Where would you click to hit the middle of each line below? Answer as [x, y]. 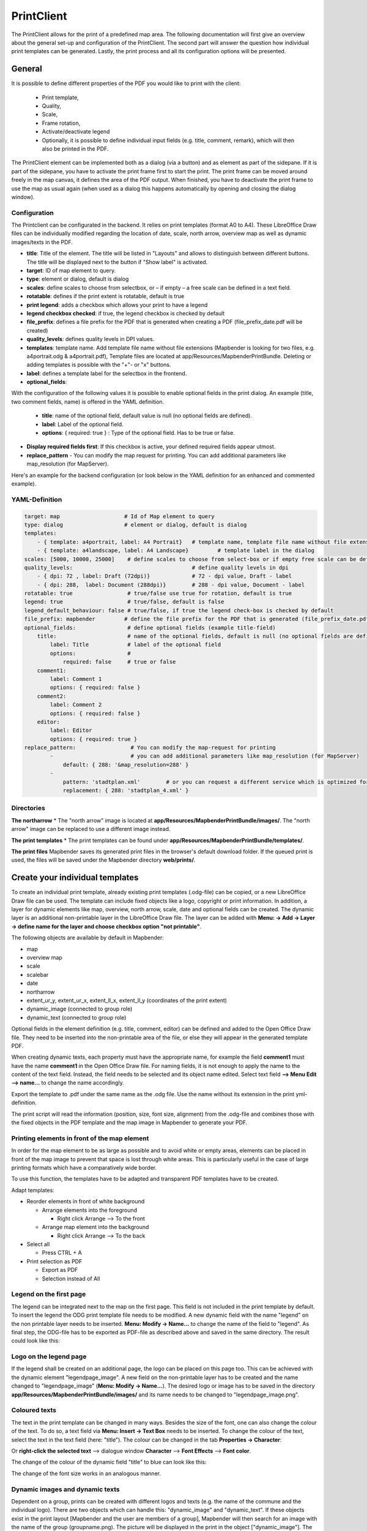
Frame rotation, [61, 123]
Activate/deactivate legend [76, 132]
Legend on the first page [49, 1294]
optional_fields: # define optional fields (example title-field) [150, 627]
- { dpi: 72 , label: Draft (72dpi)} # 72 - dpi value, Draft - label [165, 576]
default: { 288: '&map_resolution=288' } [126, 765]
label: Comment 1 [76, 679]
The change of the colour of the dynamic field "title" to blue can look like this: [109, 1462]
